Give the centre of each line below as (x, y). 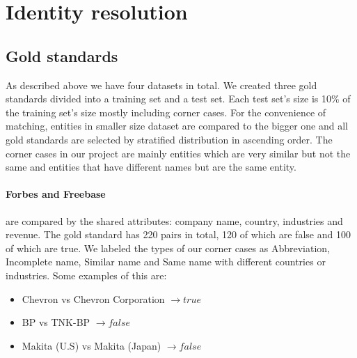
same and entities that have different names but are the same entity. (151, 167)
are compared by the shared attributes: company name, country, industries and (174, 220)
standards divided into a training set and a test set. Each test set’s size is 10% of (178, 99)
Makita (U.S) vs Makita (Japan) (92, 345)
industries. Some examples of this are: (86, 275)
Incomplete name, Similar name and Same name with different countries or (166, 262)
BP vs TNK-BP (56, 322)
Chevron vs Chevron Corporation (93, 298)
